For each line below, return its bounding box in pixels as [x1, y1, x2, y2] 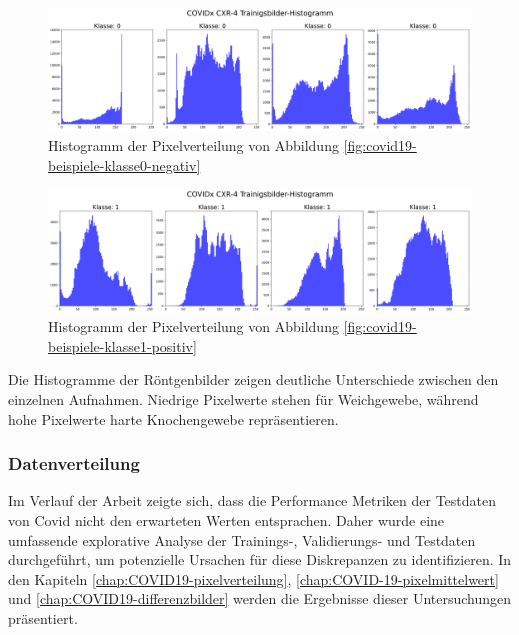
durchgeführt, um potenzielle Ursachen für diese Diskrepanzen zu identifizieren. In [8, 549, 512, 570]
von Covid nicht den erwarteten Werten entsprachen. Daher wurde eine [8, 509, 445, 530]
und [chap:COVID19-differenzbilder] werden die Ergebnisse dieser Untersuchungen [8, 588, 512, 609]
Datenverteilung [8, 451, 140, 476]
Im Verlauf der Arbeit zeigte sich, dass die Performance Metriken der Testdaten [8, 490, 497, 511]
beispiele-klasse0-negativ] [48, 154, 201, 175]
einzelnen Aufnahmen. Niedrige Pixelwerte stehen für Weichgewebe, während [8, 388, 479, 409]
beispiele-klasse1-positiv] [48, 335, 197, 356]
